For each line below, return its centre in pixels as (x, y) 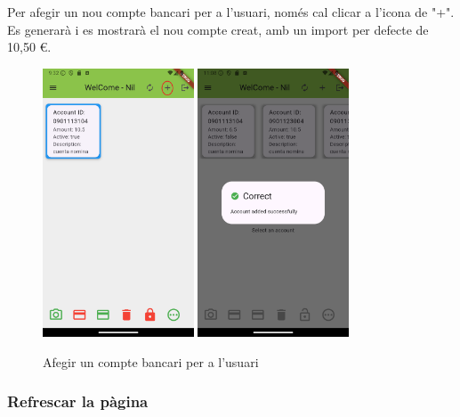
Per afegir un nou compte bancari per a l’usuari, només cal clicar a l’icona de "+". (231, 12)
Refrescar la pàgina (78, 401)
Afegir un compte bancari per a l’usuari (151, 361)
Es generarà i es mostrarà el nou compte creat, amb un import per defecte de (218, 29)
